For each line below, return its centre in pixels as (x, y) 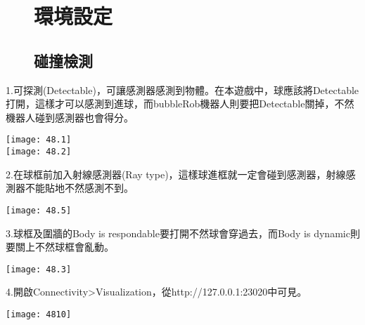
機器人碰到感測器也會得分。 (70, 117)
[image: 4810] (39, 314)
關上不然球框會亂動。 (64, 247)
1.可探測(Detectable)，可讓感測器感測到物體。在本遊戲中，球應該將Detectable (182, 89)
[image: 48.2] (39, 152)
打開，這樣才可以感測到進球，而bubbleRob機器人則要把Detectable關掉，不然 (180, 104)
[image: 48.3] (39, 269)
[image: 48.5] (39, 210)
